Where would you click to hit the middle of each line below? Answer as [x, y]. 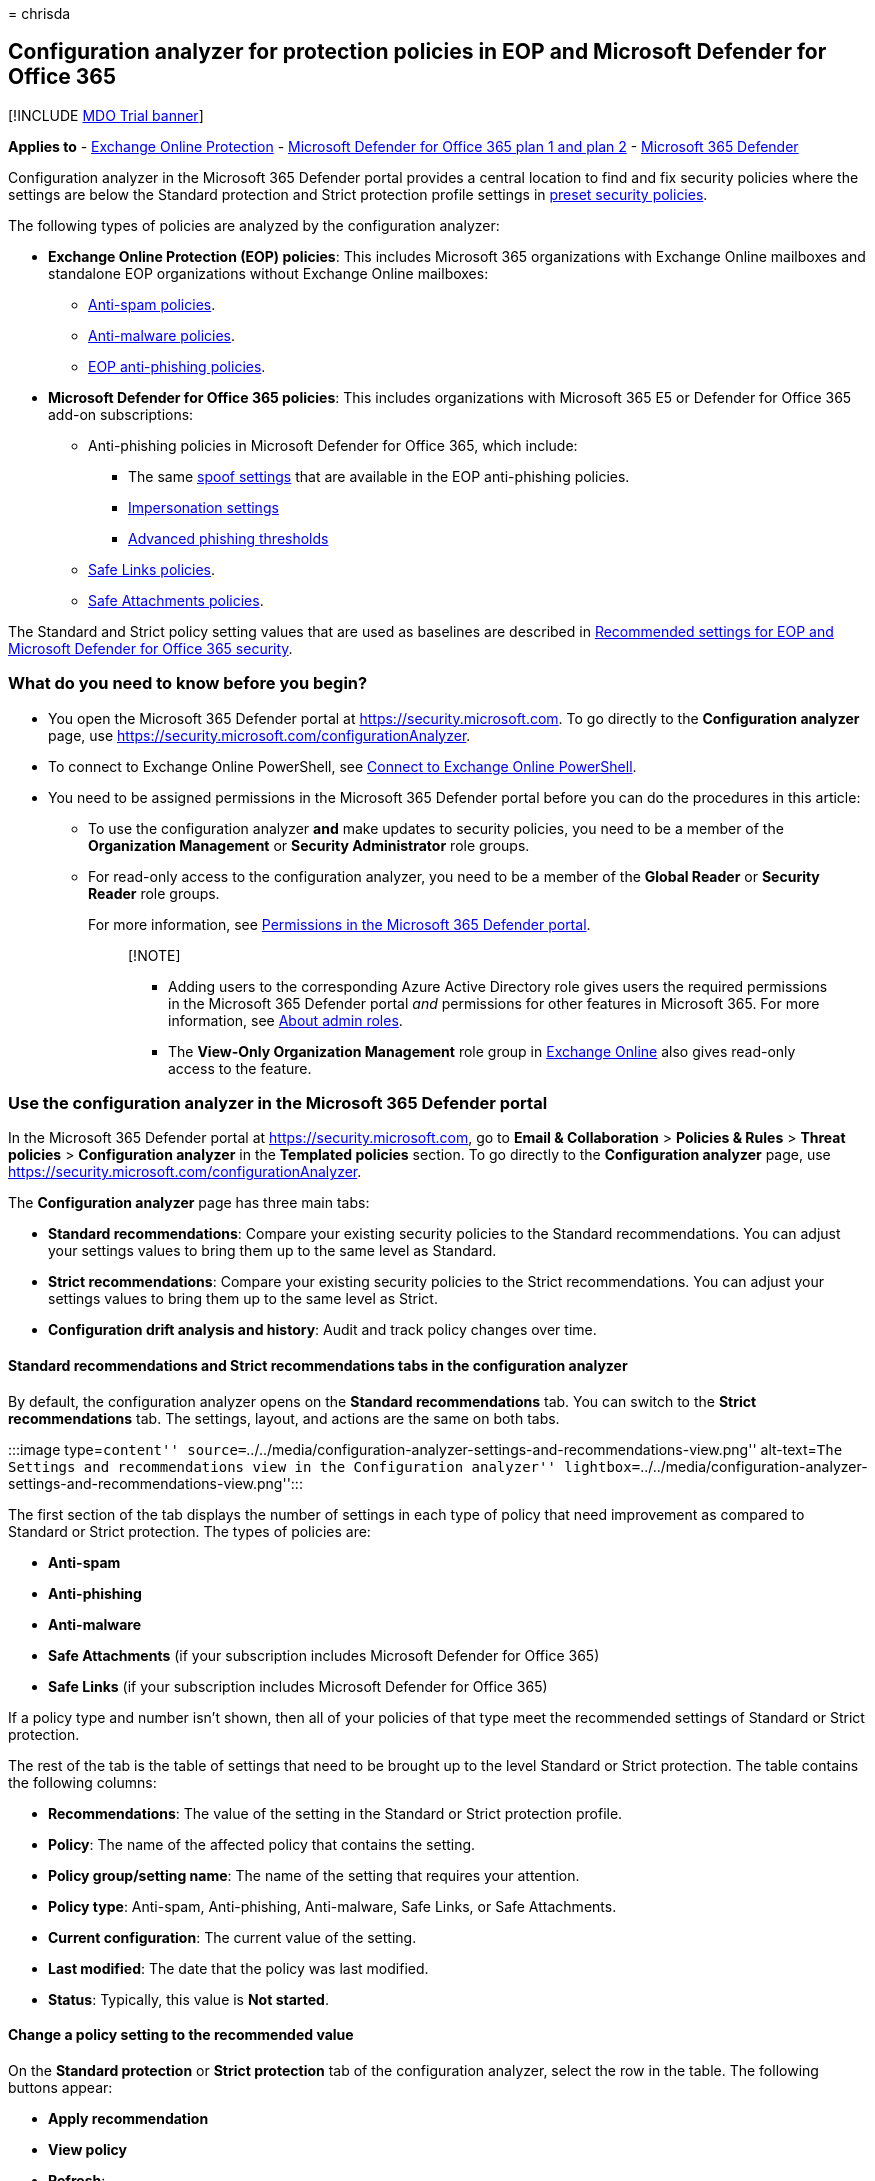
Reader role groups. [154, 893]
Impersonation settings [203, 507]
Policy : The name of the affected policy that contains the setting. [262, 1844]
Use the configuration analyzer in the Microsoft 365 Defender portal [278, 1102]
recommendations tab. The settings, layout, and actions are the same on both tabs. [284, 1418]
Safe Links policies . [152, 569]
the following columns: [82, 1782]
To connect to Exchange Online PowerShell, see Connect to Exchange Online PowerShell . [342, 766]
